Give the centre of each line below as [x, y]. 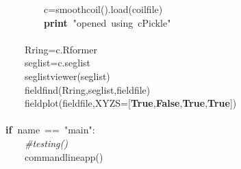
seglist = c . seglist [58, 63]
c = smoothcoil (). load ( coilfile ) [103, 9]
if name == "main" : [50, 130]
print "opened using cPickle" [107, 22]
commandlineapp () [64, 156]
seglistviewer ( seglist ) [67, 76]
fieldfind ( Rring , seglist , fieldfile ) [88, 89]
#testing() [46, 143]
